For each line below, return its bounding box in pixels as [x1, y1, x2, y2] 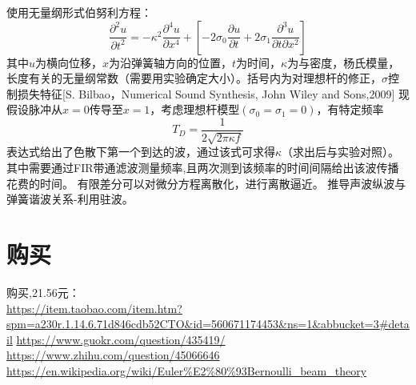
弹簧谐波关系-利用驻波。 [6, 190, 134, 207]
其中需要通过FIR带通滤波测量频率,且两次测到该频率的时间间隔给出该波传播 [6, 159, 399, 176]
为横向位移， [35, 54, 103, 70]
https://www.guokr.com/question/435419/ [16, 331, 226, 347]
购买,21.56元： [6, 283, 80, 300]
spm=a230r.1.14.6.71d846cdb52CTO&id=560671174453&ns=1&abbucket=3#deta [6, 315, 410, 332]
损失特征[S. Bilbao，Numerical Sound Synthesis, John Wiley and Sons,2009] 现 [17, 85, 410, 102]
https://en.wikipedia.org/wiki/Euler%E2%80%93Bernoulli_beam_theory [6, 362, 367, 379]
